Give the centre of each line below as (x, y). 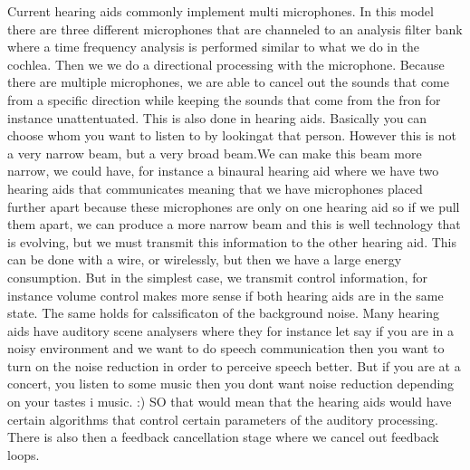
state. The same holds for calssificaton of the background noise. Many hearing (223, 313)
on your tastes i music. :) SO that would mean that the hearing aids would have (230, 402)
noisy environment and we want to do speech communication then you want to (226, 348)
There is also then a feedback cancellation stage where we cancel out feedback (223, 437)
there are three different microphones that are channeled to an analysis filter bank (235, 29)
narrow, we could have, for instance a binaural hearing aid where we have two (223, 171)
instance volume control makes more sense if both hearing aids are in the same (225, 295)
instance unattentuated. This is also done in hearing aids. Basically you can (217, 117)
